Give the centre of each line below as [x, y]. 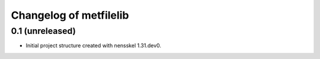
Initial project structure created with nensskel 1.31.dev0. [94, 46]
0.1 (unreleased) [44, 31]
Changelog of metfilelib [70, 15]
